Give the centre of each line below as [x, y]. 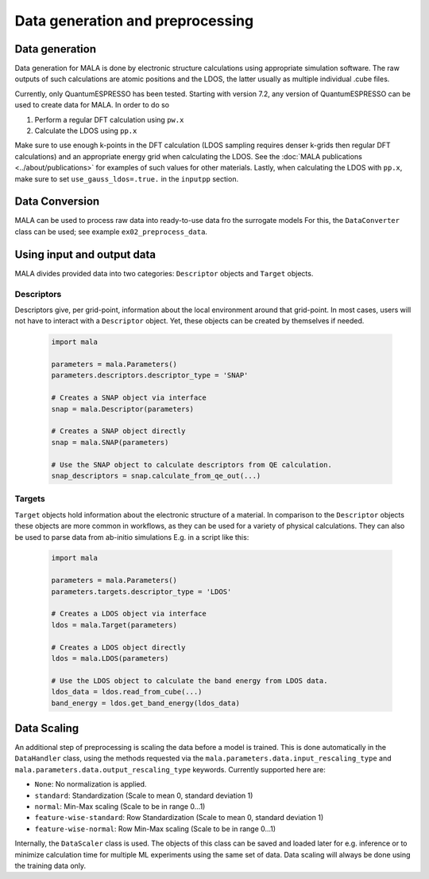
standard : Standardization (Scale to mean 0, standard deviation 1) [144, 795]
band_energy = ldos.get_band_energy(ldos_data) [145, 703]
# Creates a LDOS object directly [118, 647]
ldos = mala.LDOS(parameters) [110, 658]
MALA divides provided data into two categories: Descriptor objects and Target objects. [164, 273]
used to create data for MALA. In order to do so [92, 105]
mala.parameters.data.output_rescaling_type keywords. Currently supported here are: [170, 769]
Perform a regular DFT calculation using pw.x [109, 119]
